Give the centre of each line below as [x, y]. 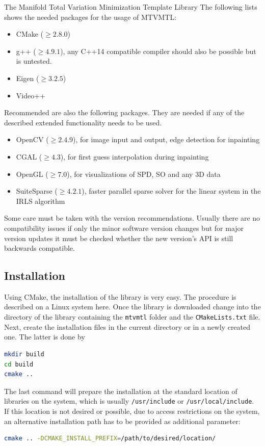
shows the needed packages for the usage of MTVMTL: [90, 17]
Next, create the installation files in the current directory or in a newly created [127, 326]
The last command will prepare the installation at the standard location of [121, 391]
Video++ [31, 95]
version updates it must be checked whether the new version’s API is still [119, 238]
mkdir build [24, 354]
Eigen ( [28, 78]
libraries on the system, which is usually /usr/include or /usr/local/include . [129, 401]
